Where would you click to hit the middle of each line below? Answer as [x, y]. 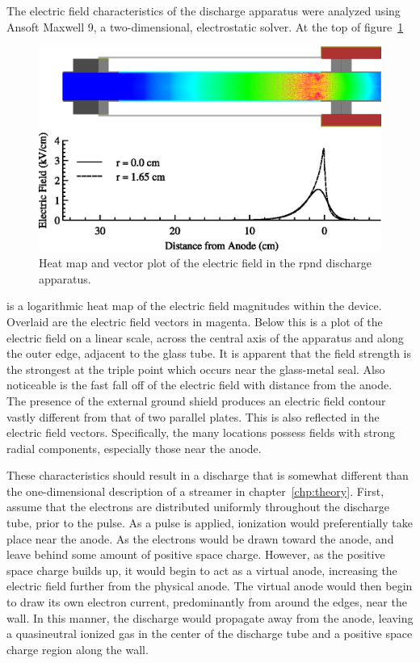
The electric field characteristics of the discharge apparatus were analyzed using [204, 10]
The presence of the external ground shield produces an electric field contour [196, 400]
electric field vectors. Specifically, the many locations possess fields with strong [201, 432]
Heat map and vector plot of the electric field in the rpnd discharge [206, 263]
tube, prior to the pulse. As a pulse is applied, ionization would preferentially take [210, 523]
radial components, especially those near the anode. [134, 448]
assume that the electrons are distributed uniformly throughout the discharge [198, 507]
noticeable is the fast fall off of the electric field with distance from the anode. [199, 385]
